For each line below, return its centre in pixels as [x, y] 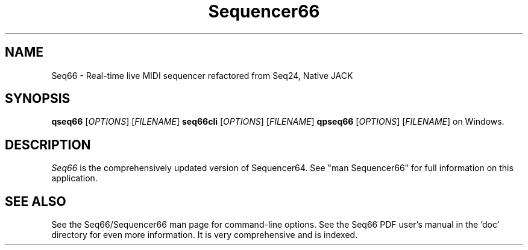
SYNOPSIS [38, 99]
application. [74, 178]
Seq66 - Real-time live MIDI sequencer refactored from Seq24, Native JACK [202, 75]
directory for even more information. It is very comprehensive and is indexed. [205, 235]
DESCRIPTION [48, 145]
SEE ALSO [36, 201]
